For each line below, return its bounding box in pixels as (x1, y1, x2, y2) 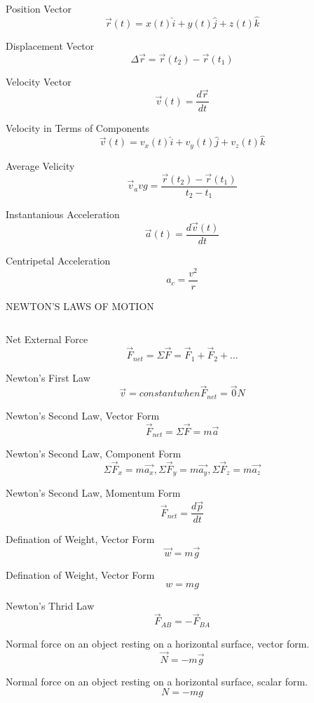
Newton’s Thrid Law (6, 598, 95, 612)
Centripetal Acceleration (6, 253, 111, 267)
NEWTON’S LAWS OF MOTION (6, 298, 154, 313)
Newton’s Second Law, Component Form (6, 446, 182, 461)
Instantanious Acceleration (6, 207, 120, 222)
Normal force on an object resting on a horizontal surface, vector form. (6, 636, 310, 650)
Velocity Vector (6, 74, 71, 88)
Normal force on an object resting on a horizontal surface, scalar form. (6, 674, 308, 688)
